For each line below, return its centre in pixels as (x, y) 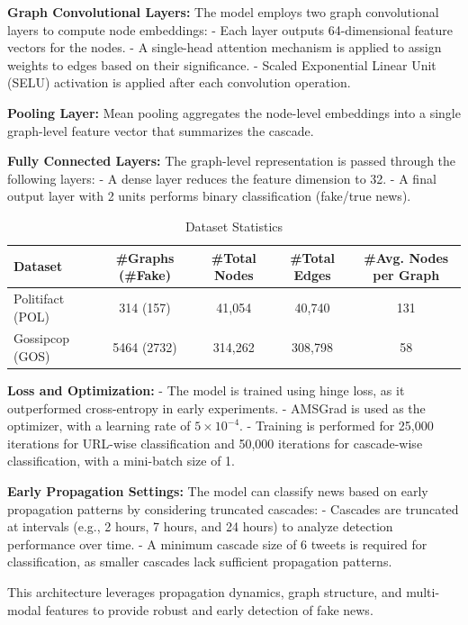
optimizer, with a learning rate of (99, 426)
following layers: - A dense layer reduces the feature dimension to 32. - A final (222, 178)
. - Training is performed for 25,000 (337, 426)
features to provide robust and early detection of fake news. (209, 609)
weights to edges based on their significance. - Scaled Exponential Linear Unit (222, 64)
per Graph (406, 275)
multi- (423, 592)
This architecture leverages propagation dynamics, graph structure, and (205, 592)
